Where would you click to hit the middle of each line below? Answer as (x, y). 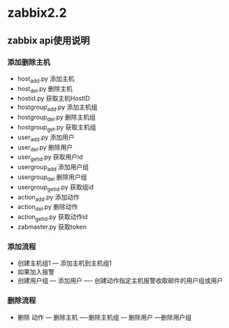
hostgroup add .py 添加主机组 (57, 108)
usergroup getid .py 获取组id (56, 188)
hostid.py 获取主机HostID (54, 99)
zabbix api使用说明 (49, 40)
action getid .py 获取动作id (53, 218)
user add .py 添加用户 (46, 138)
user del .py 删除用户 (45, 148)
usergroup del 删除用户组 (52, 178)
